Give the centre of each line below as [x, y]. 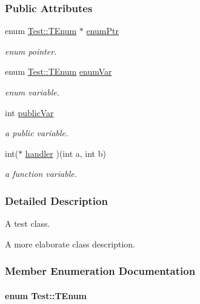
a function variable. [41, 174]
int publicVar [29, 112]
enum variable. [32, 92]
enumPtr [102, 31]
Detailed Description [56, 200]
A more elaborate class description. [70, 244]
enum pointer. [31, 51]
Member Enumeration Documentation [100, 271]
